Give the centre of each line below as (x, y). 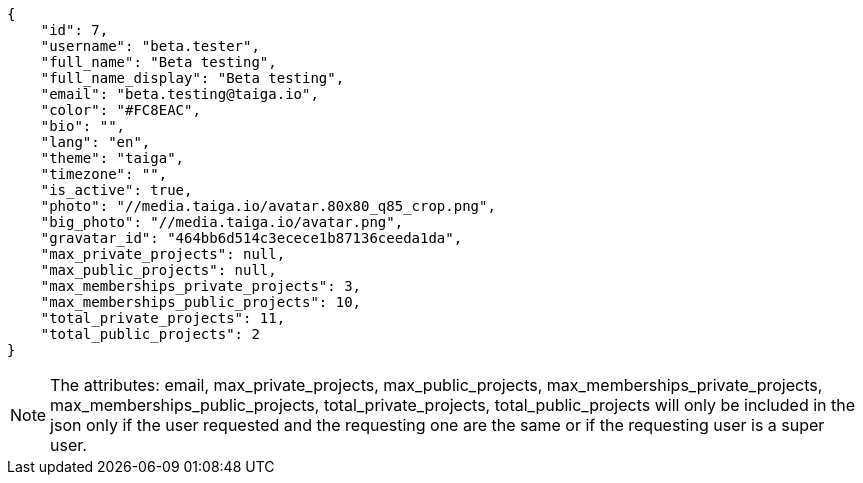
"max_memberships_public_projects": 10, (201, 302)
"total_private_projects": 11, (163, 318)
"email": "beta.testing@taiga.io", (179, 94)
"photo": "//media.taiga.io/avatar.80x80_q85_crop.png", (268, 206)
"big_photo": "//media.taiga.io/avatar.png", (222, 222)
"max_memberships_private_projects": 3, (201, 286)
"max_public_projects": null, (158, 270)
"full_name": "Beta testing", (158, 62)
